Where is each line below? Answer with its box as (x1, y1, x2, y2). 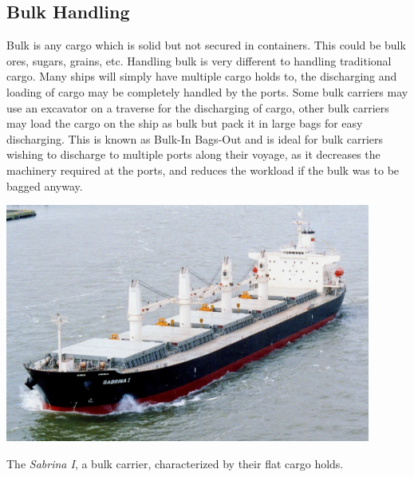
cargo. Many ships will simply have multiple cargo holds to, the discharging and (6, 68, 397, 85)
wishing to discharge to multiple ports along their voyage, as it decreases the (6, 146, 380, 163)
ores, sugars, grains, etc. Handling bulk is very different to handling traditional (6, 52, 392, 69)
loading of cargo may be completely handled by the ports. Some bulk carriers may (6, 83, 408, 100)
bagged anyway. (6, 177, 83, 194)
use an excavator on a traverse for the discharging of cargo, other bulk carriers (6, 99, 389, 116)
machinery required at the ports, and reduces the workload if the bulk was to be (6, 161, 400, 178)
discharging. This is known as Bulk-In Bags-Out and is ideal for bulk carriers (6, 130, 384, 147)
